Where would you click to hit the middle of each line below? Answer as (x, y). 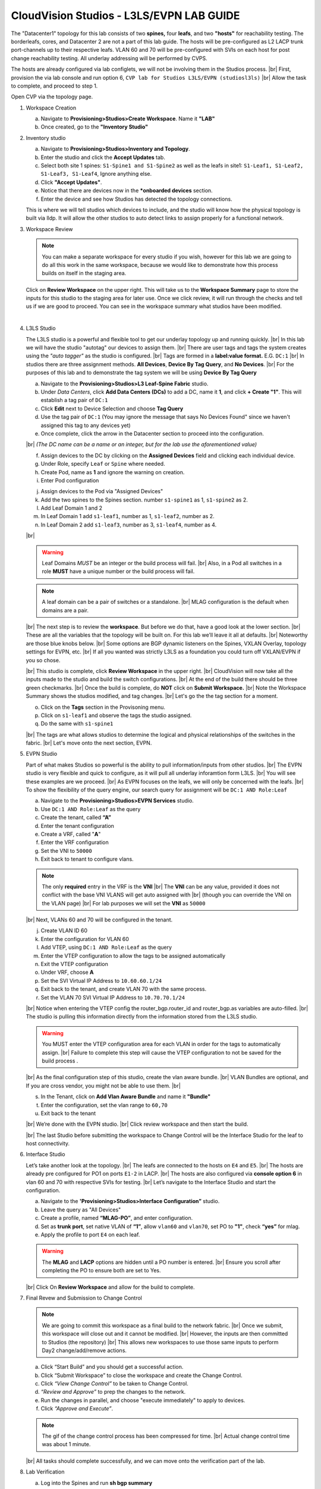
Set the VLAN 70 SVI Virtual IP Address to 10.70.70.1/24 (113, 997)
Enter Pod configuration (70, 480)
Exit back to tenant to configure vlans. (87, 859)
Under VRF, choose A (67, 972)
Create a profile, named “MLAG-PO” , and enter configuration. (117, 1218)
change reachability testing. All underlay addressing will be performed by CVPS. (109, 58)
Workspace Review (50, 229)
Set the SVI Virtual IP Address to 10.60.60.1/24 (101, 980)
